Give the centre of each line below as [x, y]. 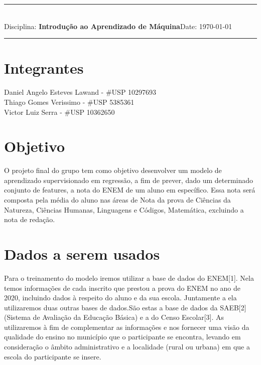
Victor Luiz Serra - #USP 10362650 [59, 112]
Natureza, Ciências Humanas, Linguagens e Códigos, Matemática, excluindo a [124, 209]
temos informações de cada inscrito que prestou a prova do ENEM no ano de [122, 288]
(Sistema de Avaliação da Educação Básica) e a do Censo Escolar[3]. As [114, 317]
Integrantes [44, 68]
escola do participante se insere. [53, 356]
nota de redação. [30, 219]
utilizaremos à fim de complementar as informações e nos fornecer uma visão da [127, 327]
